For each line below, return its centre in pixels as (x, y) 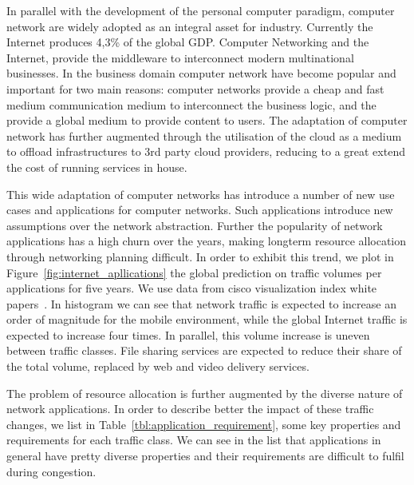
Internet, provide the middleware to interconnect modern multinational (180, 57)
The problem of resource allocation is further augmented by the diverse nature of (205, 393)
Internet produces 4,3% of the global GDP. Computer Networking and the (188, 42)
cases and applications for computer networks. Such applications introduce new (200, 210)
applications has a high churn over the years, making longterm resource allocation (207, 241)
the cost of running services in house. (97, 167)
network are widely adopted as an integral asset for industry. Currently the (190, 26)
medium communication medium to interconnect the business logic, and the (191, 104)
